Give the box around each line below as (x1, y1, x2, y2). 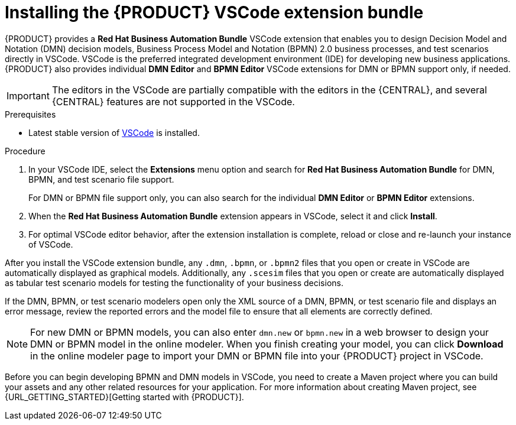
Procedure (5, 145, 46, 156)
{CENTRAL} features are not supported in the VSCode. (51, 95, 295, 108)
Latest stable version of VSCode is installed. (28, 127, 200, 138)
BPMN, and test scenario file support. (28, 174, 174, 184)
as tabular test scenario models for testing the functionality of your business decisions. (5, 277, 343, 288)
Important (7, 89, 50, 102)
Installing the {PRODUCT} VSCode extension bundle (5, 2, 424, 22)
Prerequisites (5, 109, 56, 119)
